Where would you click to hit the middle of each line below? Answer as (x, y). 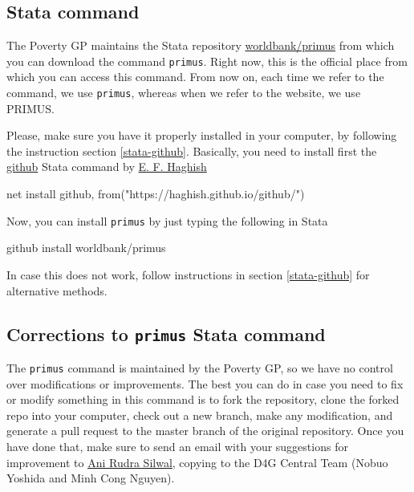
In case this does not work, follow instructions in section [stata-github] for (188, 274)
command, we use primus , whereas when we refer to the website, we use (184, 93)
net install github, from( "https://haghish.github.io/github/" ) (156, 194)
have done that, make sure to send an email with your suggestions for (177, 446)
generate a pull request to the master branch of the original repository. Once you (205, 431)
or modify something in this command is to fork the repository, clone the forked (203, 399)
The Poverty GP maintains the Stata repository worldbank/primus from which (201, 45)
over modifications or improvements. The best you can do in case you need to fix (205, 383)
